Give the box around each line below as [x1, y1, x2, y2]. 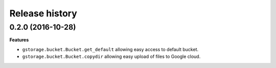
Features [9, 37, 29, 43]
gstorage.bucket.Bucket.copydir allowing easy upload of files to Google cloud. [22, 54, 201, 60]
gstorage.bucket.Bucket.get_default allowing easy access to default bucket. [22, 46, 199, 52]
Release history [9, 8, 78, 19]
